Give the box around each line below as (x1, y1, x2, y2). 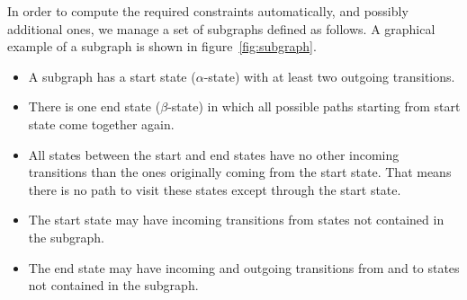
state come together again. (28, 114, 175, 133)
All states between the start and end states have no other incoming (28, 145, 400, 163)
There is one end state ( (28, 97, 161, 116)
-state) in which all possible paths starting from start (167, 97, 461, 116)
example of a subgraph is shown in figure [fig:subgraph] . (7, 37, 317, 56)
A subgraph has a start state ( (28, 66, 196, 85)
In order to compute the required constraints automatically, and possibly (7, 2, 409, 20)
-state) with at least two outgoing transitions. (203, 66, 455, 85)
